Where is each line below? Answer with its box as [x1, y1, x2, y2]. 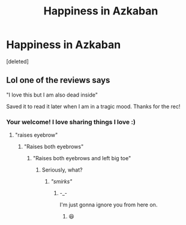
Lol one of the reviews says [6, 75, 110, 85]
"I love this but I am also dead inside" [6, 91, 98, 98]
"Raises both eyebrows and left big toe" [32, 155, 131, 162]
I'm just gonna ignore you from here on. [59, 201, 158, 208]
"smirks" [50, 178, 73, 185]
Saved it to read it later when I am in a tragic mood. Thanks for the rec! [6, 103, 181, 110]
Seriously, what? [41, 166, 83, 173]
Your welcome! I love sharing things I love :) [6, 118, 136, 126]
